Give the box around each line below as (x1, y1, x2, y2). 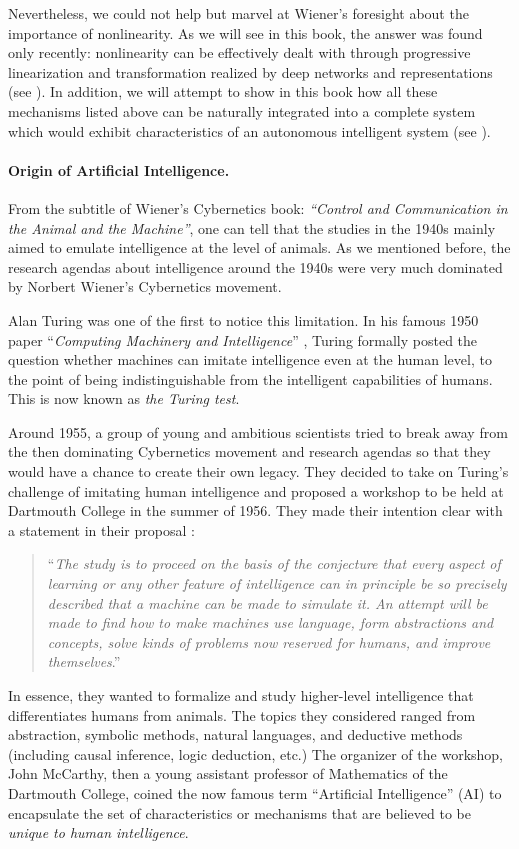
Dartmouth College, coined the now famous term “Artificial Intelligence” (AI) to (8, 782, 502, 803)
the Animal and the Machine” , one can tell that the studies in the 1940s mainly (8, 217, 496, 238)
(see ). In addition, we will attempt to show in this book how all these (8, 81, 438, 102)
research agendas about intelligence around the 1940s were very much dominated (8, 256, 503, 277)
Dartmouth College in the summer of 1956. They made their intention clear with (8, 500, 503, 521)
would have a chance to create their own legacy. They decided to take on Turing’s (8, 461, 509, 482)
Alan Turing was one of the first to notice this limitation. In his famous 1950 (8, 309, 479, 330)
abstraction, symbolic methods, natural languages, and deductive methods (8, 724, 463, 745)
